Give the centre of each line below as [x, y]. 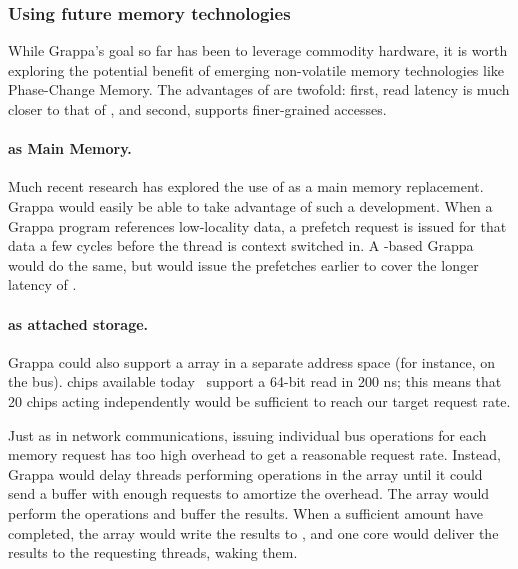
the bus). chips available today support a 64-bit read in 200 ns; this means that [255, 381]
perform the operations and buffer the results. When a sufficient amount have [245, 512]
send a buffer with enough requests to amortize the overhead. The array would [249, 493]
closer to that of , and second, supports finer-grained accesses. [197, 109]
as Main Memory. [70, 148]
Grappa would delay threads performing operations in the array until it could [245, 473]
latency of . [42, 284]
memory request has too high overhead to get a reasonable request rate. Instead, [254, 454]
